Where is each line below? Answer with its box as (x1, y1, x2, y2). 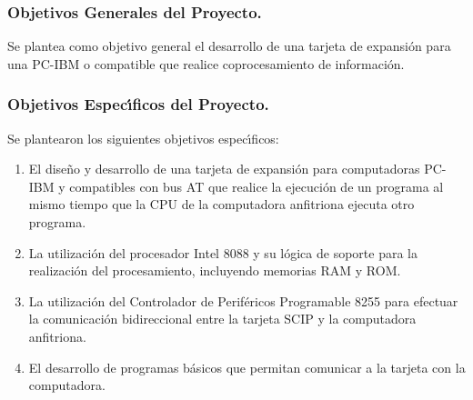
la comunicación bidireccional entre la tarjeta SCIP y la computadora (28, 309, 417, 328)
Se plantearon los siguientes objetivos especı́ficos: (7, 128, 279, 147)
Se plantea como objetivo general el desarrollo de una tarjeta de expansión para (7, 36, 451, 55)
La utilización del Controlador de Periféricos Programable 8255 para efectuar (28, 291, 458, 310)
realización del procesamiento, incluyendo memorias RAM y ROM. (28, 261, 401, 280)
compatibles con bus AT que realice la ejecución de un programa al (69, 176, 444, 195)
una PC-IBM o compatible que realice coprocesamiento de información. (7, 54, 405, 73)
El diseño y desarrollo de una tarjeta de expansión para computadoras (28, 159, 420, 178)
